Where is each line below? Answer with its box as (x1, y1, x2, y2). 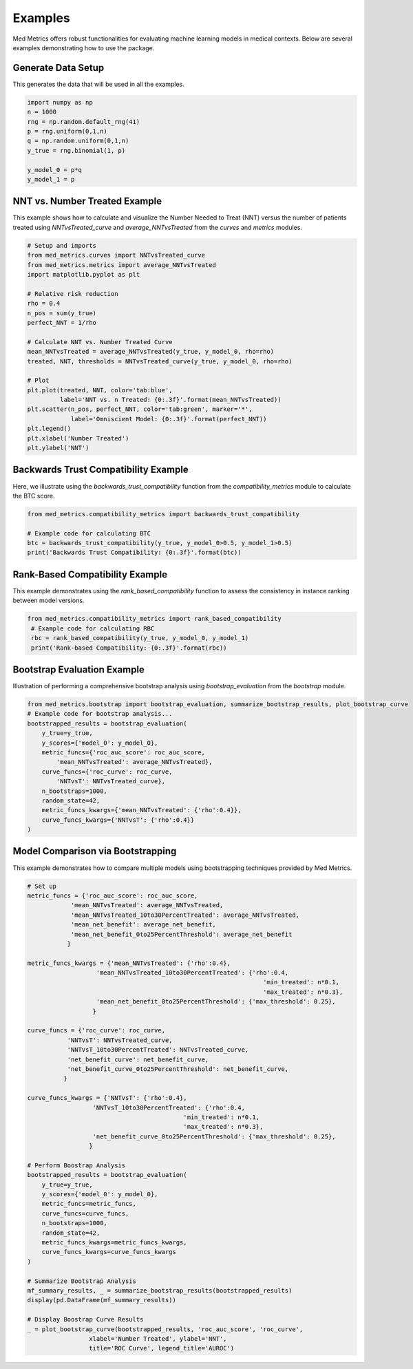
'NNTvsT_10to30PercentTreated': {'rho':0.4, (92, 1103, 246, 1112)
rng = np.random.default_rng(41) (27, 118, 140, 125)
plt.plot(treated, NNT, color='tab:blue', (27, 386, 173, 394)
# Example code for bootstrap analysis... (27, 710, 173, 718)
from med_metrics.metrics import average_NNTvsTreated (27, 261, 216, 268)
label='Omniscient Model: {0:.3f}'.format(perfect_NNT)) (70, 415, 267, 423)
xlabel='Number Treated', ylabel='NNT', (88, 1335, 227, 1342)
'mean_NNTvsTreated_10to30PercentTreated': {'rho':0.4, (96, 969, 289, 977)
